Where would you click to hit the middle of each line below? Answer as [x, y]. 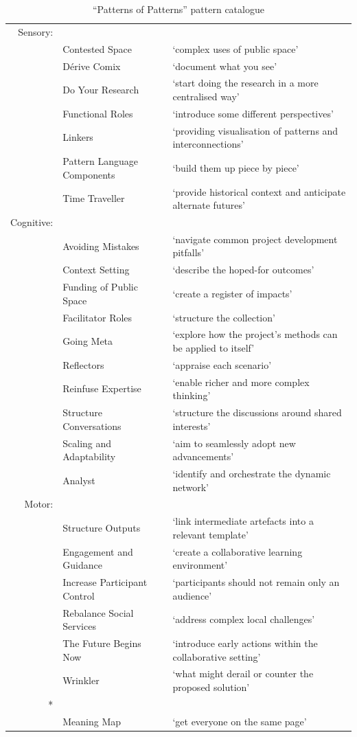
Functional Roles [98, 113]
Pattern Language [100, 161]
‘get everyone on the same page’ [240, 721]
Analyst [79, 480]
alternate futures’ [209, 205]
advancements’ [203, 456]
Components [89, 174]
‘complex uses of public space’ [235, 48]
